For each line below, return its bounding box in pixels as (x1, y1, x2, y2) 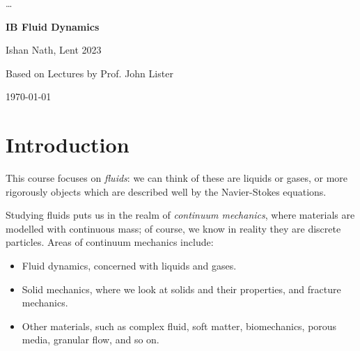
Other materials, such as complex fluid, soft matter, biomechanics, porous (22, 318, 337, 333)
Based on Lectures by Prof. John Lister (6, 65, 173, 80)
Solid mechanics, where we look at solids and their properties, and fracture (22, 281, 341, 296)
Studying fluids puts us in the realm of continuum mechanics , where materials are (6, 208, 355, 222)
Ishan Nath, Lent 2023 (6, 42, 102, 57)
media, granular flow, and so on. (22, 332, 159, 347)
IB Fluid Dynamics (6, 19, 100, 33)
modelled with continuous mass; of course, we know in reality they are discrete (6, 221, 341, 235)
